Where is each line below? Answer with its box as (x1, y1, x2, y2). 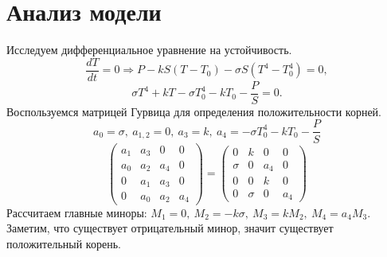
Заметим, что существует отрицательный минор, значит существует (6, 220, 334, 236)
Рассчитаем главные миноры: (6, 204, 147, 220)
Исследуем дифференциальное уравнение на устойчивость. (6, 41, 292, 58)
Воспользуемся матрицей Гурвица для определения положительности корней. (6, 103, 381, 119)
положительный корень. (6, 235, 121, 251)
